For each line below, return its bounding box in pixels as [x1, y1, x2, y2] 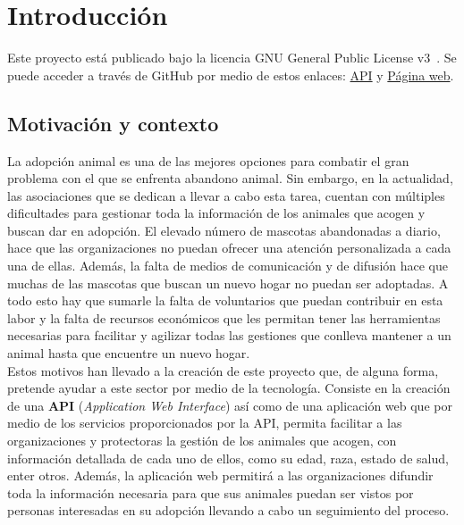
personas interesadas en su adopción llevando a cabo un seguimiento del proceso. [7, 501, 450, 520]
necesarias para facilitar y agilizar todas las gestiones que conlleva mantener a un [7, 326, 451, 345]
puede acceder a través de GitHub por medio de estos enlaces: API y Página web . [7, 65, 454, 84]
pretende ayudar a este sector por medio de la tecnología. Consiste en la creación [7, 379, 451, 397]
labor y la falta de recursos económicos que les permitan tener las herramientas [7, 308, 441, 327]
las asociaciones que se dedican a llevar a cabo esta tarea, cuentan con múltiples [7, 186, 445, 204]
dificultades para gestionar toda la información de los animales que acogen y [7, 204, 426, 222]
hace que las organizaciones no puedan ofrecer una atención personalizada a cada [7, 238, 451, 257]
